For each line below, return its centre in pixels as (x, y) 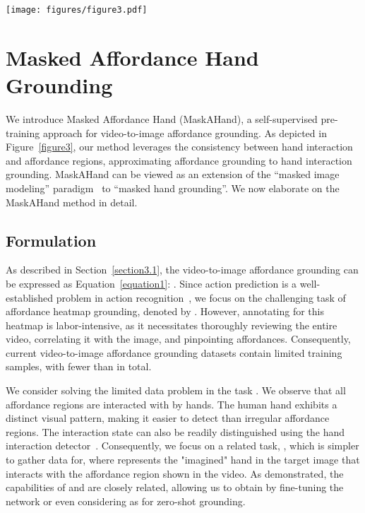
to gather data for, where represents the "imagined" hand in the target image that (183, 460)
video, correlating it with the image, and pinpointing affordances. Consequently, (178, 339)
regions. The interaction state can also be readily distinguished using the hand (175, 431)
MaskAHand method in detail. (72, 202)
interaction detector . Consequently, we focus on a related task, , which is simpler (182, 446)
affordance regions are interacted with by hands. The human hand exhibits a (172, 404)
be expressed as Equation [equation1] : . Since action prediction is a (151, 283)
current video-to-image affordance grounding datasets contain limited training (174, 352)
